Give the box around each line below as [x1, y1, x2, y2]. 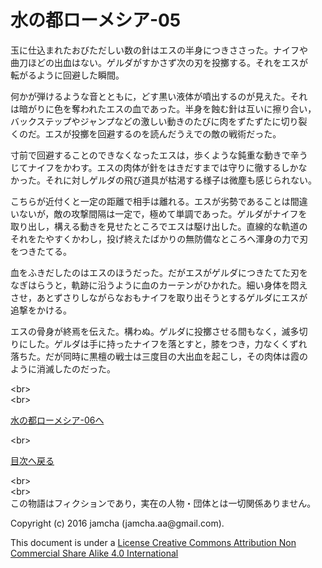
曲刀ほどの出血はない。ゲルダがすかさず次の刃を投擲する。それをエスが [10, 56, 308, 68]
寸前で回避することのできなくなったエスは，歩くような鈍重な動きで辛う [10, 149, 308, 161]
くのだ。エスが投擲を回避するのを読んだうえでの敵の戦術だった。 [10, 127, 282, 140]
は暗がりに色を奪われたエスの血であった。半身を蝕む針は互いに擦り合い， [10, 102, 317, 115]
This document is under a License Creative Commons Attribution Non [10, 536, 297, 548]
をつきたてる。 [10, 245, 72, 257]
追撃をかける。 [10, 304, 72, 316]
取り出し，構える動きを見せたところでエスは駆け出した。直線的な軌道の [10, 220, 308, 232]
